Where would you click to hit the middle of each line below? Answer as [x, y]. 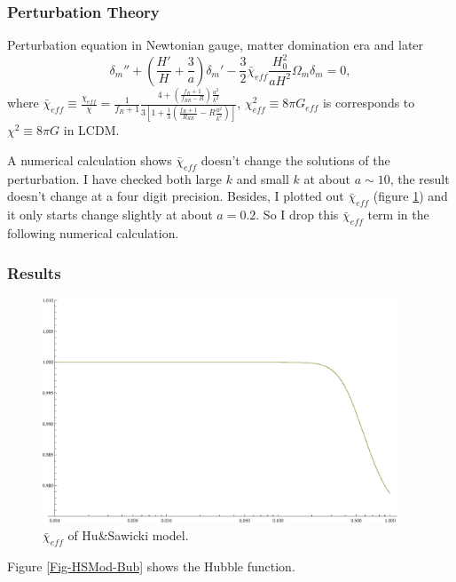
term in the [398, 215]
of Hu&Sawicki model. [128, 535]
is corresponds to [369, 103]
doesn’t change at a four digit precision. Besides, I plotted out [176, 196]
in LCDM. [91, 130]
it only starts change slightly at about [110, 215]
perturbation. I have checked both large [115, 178]
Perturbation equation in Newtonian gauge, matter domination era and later [216, 45]
